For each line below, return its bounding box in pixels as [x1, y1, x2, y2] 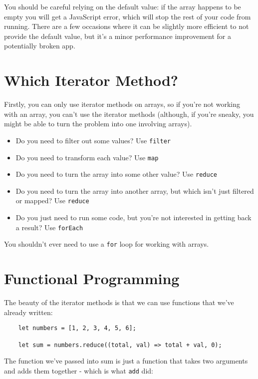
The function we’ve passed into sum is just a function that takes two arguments [4, 356, 248, 366]
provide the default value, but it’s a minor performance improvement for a [4, 30, 231, 41]
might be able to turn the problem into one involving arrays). [4, 118, 192, 129]
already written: [4, 307, 53, 317]
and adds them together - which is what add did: [4, 365, 153, 376]
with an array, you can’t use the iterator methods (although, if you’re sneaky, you [4, 108, 254, 119]
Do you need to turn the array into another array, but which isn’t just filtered [15, 185, 254, 196]
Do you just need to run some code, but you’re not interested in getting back [15, 212, 252, 223]
